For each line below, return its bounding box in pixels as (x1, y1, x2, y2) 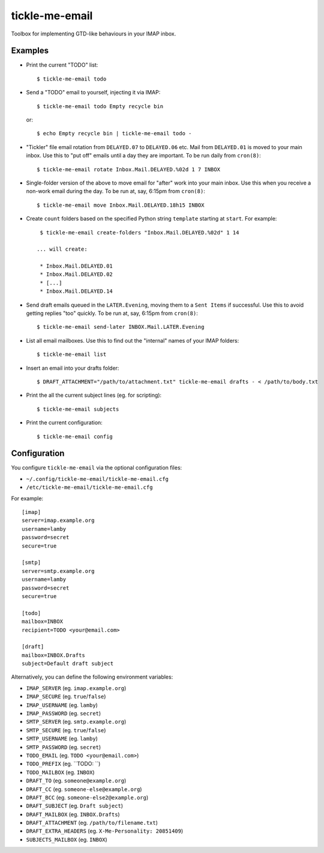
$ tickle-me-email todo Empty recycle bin (37, 103, 164, 109)
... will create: (37, 246, 88, 252)
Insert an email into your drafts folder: (26, 364, 119, 371)
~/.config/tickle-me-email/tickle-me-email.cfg (26, 475, 169, 482)
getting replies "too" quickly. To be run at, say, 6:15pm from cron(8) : (26, 310, 198, 317)
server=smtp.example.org (22, 567, 95, 574)
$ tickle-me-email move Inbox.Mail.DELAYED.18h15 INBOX (37, 201, 205, 209)
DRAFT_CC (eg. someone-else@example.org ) (26, 785, 142, 793)
